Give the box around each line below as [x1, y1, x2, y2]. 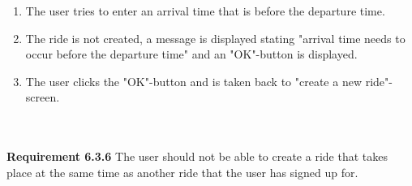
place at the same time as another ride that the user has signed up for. [6, 163, 358, 180]
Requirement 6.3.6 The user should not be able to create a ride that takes [6, 148, 388, 165]
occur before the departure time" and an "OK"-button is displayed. [25, 45, 358, 63]
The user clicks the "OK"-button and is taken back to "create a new [25, 72, 362, 89]
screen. [25, 89, 60, 106]
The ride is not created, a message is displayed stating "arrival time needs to [25, 29, 406, 46]
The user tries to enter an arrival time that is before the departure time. [25, 2, 385, 19]
